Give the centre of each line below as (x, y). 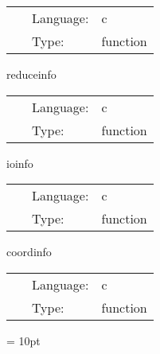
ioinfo (20, 163)
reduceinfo (31, 74)
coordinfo (29, 252)
